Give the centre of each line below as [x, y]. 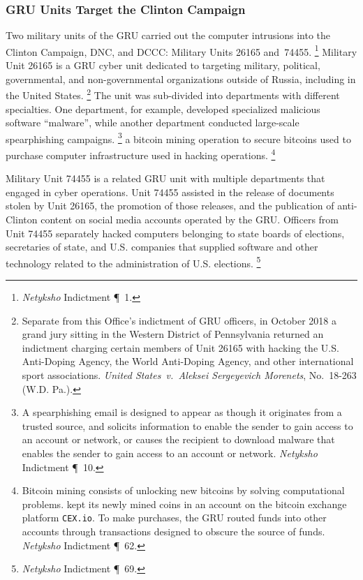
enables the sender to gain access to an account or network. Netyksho [170, 453]
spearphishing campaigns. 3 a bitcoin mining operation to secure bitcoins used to [178, 137]
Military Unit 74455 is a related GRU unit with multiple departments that [165, 178]
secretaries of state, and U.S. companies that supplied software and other [162, 247]
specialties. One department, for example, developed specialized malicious [163, 109]
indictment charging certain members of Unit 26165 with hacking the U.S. [180, 347]
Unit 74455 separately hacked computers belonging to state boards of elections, [175, 233]
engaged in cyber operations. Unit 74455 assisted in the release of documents [170, 192]
